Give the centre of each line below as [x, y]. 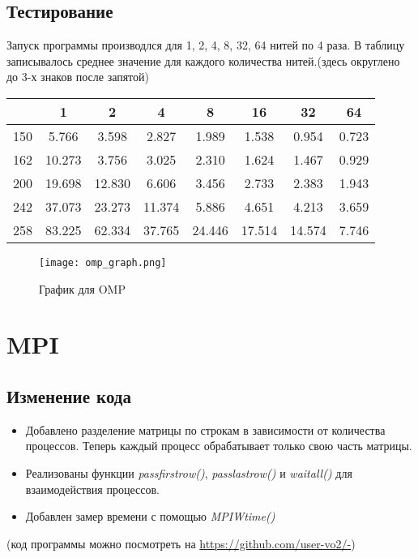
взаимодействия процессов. [92, 489]
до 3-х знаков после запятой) [78, 77]
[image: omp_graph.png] [103, 262]
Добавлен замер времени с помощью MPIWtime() [150, 516]
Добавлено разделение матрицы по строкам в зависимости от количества [205, 429]
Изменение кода [69, 396]
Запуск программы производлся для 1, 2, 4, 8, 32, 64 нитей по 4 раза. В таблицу [206, 45]
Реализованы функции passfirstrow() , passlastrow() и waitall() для [189, 473]
